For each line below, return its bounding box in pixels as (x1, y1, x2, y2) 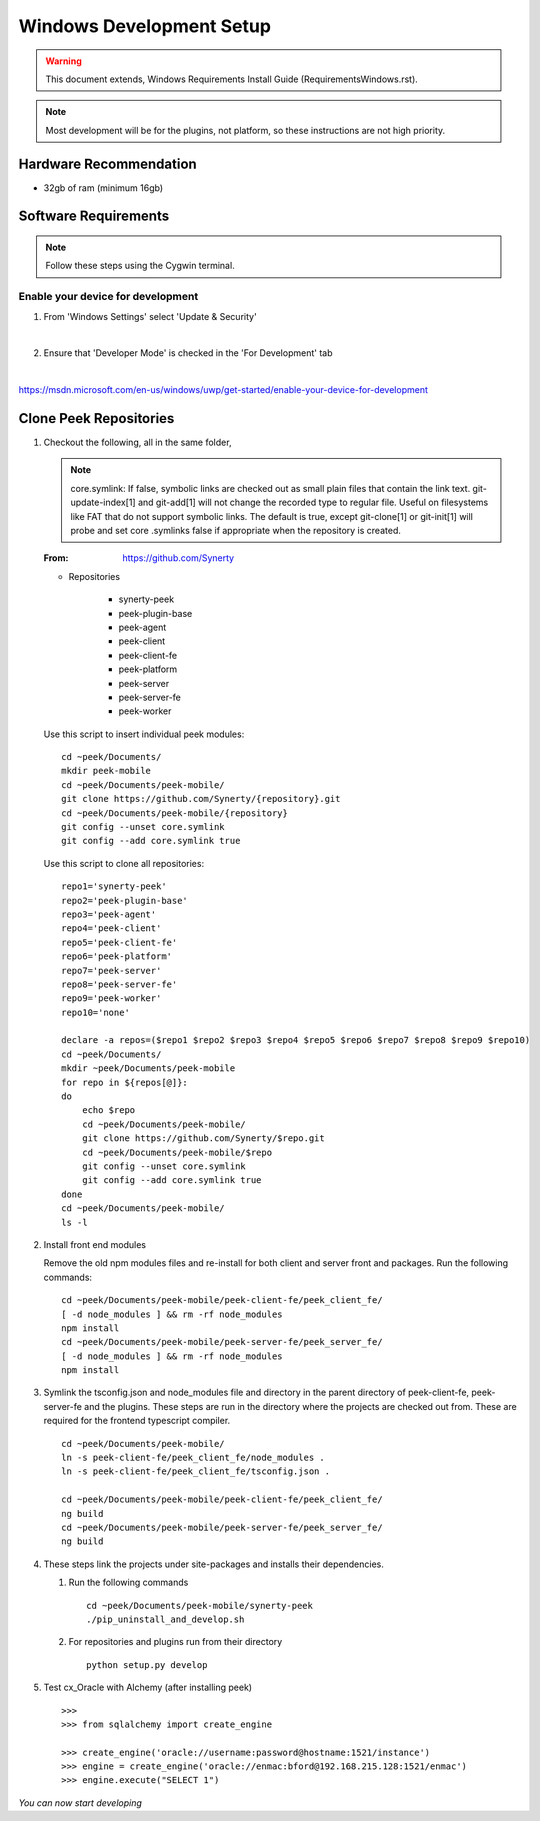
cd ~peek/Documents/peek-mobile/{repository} (61, 807, 289, 819)
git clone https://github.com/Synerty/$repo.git (81, 1133, 325, 1144)
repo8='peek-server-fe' (61, 978, 178, 990)
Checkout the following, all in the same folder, (43, 436, 232, 449)
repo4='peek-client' (61, 923, 162, 934)
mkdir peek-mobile (61, 765, 152, 777)
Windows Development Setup (18, 15, 272, 37)
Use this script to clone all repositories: (43, 857, 205, 869)
